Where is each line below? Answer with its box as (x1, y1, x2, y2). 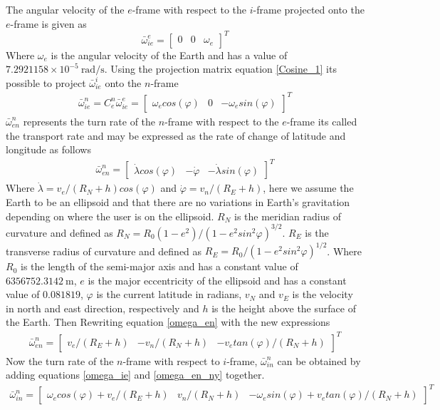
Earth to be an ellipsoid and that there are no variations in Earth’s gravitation (6, 194, 350, 209)
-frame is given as (10, 16, 87, 31)
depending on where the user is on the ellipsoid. (6, 208, 214, 223)
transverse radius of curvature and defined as (6, 243, 202, 258)
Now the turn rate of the (6, 353, 114, 368)
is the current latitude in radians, (96, 287, 242, 302)
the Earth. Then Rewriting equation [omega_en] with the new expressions (6, 314, 330, 329)
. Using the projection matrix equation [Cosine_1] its (104, 61, 337, 76)
